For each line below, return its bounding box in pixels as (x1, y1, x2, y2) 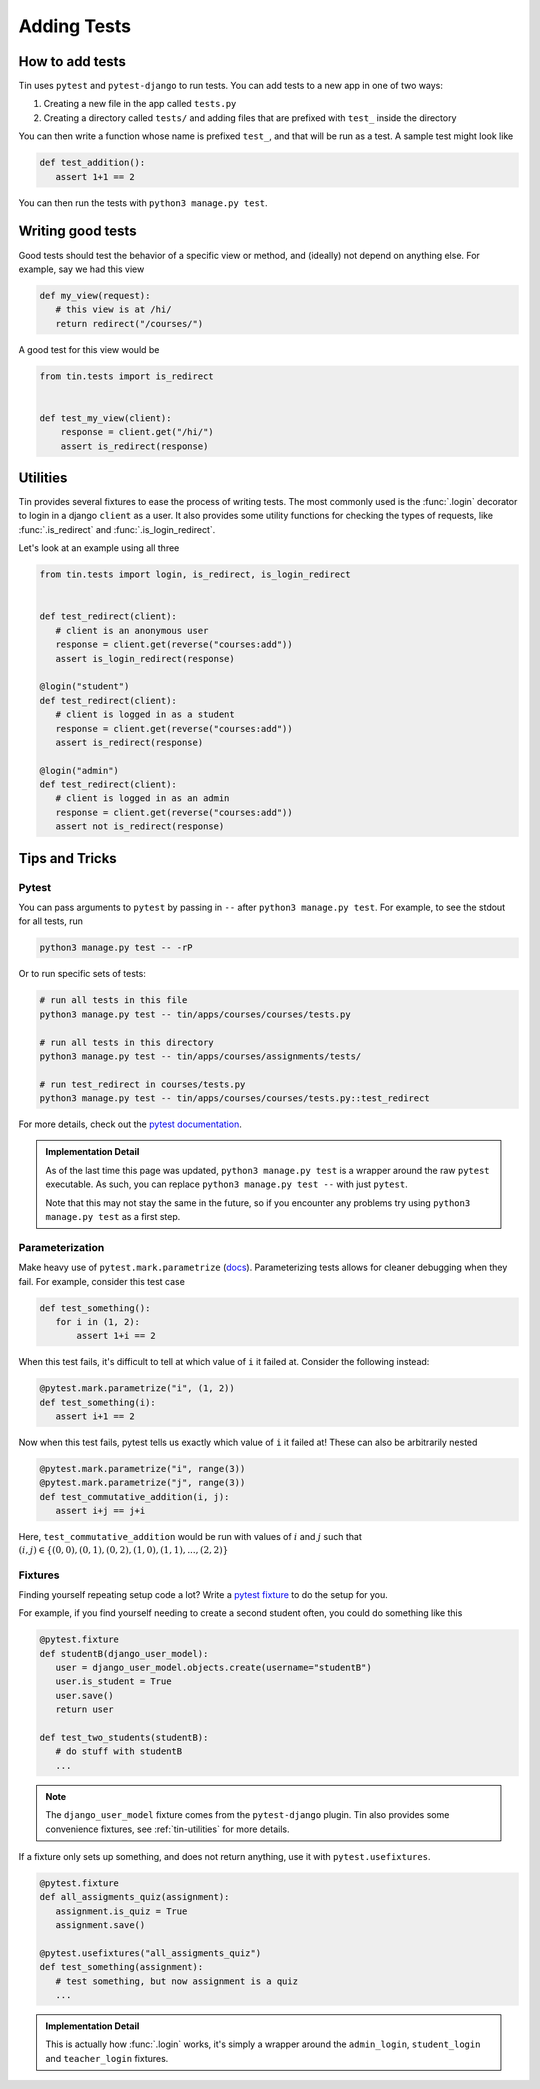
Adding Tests (18, 15, 132, 37)
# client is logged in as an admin (55, 793, 230, 804)
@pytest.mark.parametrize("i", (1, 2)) (39, 1383, 235, 1394)
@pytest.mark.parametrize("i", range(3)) (39, 1463, 246, 1475)
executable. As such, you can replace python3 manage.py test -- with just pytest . (45, 1178, 409, 1190)
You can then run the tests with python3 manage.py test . (18, 196, 269, 209)
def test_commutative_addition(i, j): (39, 1491, 230, 1502)
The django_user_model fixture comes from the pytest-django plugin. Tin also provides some (45, 1809, 450, 1821)
